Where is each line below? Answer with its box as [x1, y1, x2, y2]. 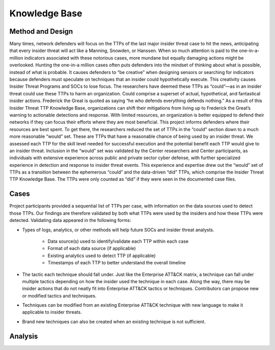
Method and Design [9, 27, 73, 36]
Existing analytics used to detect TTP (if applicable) [47, 253, 156, 259]
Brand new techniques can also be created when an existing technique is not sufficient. [22, 318, 206, 324]
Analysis [9, 332, 38, 340]
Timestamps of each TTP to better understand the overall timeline [47, 260, 186, 266]
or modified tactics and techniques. [22, 292, 97, 298]
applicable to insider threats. [22, 309, 82, 315]
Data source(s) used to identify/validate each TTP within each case [47, 238, 188, 244]
